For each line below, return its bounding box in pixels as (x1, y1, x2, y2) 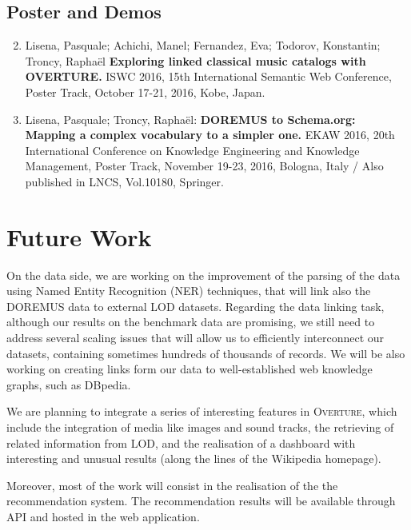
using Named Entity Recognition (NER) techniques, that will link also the (6, 282, 371, 299)
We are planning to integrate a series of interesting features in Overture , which (6, 403, 397, 420)
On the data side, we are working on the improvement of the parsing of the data (6, 266, 401, 283)
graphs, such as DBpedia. (6, 376, 131, 393)
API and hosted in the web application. (6, 508, 200, 524)
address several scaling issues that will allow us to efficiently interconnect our (6, 329, 385, 346)
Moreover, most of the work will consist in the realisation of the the (6, 476, 338, 493)
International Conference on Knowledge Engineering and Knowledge (25, 141, 360, 158)
